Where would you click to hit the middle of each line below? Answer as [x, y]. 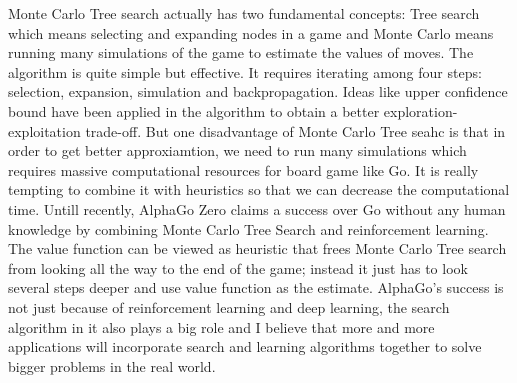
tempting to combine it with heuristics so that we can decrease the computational [259, 189]
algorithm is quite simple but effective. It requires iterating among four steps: [245, 71]
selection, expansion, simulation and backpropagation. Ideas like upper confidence [258, 91]
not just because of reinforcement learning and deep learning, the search [229, 306]
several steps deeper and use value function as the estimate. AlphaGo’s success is [256, 287]
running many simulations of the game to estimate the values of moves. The [241, 52]
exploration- [420, 110]
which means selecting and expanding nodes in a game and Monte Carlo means [251, 32]
